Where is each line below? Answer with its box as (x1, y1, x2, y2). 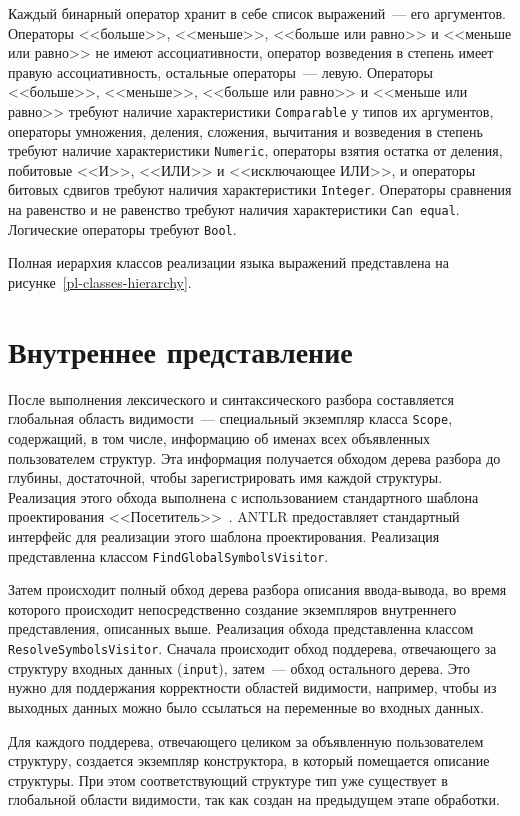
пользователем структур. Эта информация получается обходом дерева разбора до (8, 447, 501, 468)
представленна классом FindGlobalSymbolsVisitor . (8, 545, 329, 566)
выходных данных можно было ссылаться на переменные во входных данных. (8, 696, 484, 717)
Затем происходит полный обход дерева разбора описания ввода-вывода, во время (8, 579, 507, 600)
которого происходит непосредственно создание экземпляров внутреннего (8, 598, 457, 619)
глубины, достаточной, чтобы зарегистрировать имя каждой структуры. (8, 467, 443, 488)
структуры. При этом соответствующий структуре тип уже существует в (8, 769, 448, 790)
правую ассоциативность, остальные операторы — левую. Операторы (8, 61, 434, 82)
